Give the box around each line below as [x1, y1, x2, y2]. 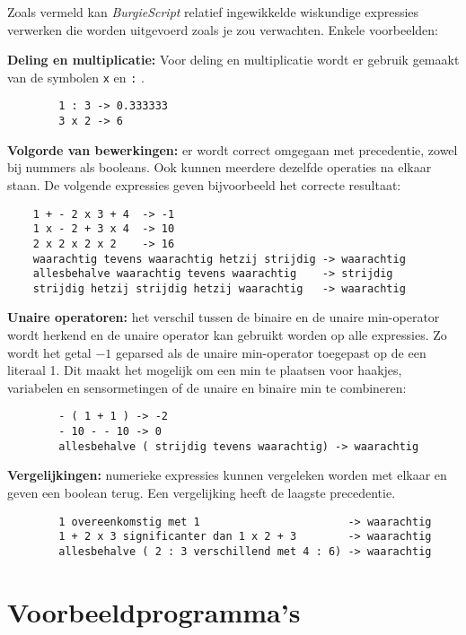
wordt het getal [7, 343, 92, 361]
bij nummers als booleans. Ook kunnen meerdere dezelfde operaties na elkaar [7, 158, 432, 177]
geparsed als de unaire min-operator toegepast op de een [115, 343, 426, 361]
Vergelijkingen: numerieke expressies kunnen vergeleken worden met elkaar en [7, 465, 447, 484]
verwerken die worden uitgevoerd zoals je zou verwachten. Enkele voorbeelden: [7, 20, 438, 39]
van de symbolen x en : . [7, 67, 145, 86]
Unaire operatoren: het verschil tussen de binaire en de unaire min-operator [7, 308, 440, 326]
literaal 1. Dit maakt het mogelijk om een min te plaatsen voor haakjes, [7, 361, 402, 379]
